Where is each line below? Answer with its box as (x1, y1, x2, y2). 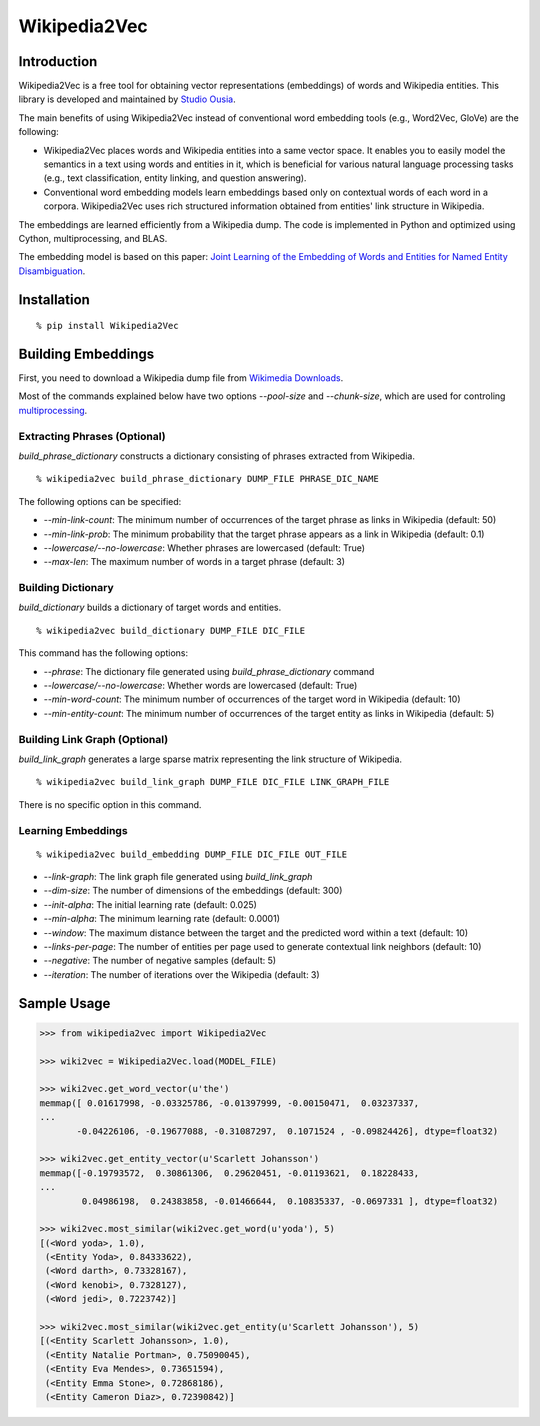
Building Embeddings (18, 345, 155, 362)
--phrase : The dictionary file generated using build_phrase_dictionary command (43, 665, 375, 677)
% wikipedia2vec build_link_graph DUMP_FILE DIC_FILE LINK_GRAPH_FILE (36, 776, 390, 788)
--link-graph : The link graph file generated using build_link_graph (43, 871, 313, 883)
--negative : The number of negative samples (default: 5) (43, 955, 277, 967)
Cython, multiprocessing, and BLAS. (18, 232, 168, 244)
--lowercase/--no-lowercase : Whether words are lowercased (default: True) (43, 680, 358, 692)
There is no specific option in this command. (18, 798, 202, 810)
